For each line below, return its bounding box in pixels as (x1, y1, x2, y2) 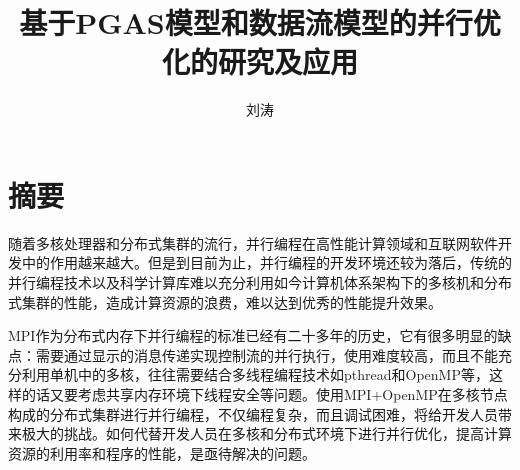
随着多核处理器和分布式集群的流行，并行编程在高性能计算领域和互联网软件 (8, 232, 498, 253)
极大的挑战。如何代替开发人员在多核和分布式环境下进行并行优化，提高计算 (21, 423, 512, 444)
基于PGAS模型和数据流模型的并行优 (19, 2, 501, 43)
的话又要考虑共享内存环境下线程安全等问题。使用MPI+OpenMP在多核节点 (21, 384, 508, 404)
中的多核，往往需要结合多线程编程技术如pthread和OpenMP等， (77, 364, 489, 385)
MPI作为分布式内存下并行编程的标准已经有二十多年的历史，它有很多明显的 (8, 325, 498, 346)
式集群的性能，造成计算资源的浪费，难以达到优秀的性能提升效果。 (8, 291, 442, 312)
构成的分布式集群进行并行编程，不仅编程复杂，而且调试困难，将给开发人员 (8, 403, 498, 424)
